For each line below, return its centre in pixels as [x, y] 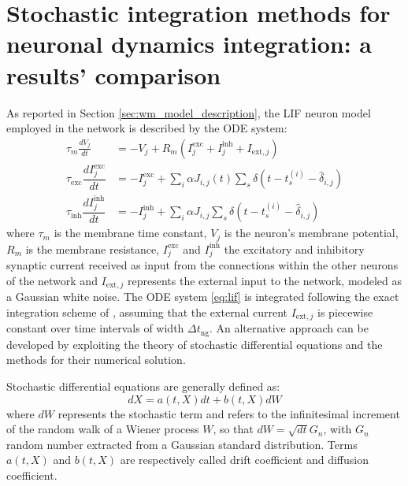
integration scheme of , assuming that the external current [147, 312]
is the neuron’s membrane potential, [311, 233]
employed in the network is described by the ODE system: [147, 128]
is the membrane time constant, [130, 233]
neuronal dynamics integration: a [189, 44]
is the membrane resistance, [93, 249]
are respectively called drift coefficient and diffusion [244, 460]
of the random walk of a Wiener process [103, 429]
